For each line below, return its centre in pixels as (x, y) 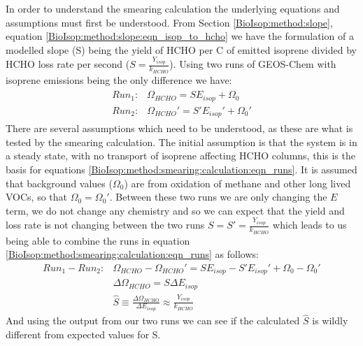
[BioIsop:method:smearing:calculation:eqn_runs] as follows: (132, 254)
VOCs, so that (37, 197)
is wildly (330, 320)
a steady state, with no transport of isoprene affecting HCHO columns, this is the (180, 156)
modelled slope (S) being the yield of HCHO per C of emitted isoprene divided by (181, 49)
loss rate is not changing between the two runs (105, 225)
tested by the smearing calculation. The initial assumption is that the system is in (181, 142)
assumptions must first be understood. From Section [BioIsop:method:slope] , (169, 22)
